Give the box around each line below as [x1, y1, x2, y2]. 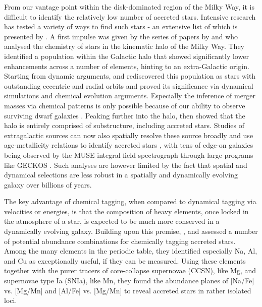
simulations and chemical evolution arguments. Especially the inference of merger [4, 90, 256, 101]
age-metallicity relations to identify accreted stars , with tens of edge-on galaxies [4, 140, 253, 150]
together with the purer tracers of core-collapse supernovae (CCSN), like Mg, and [4, 265, 256, 276]
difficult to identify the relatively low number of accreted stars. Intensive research [4, 11, 256, 22]
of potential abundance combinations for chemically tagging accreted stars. [4, 235, 236, 246]
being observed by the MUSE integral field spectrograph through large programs [4, 149, 253, 160]
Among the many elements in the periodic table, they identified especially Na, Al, [4, 245, 257, 256]
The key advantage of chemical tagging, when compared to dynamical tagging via [4, 196, 256, 207]
